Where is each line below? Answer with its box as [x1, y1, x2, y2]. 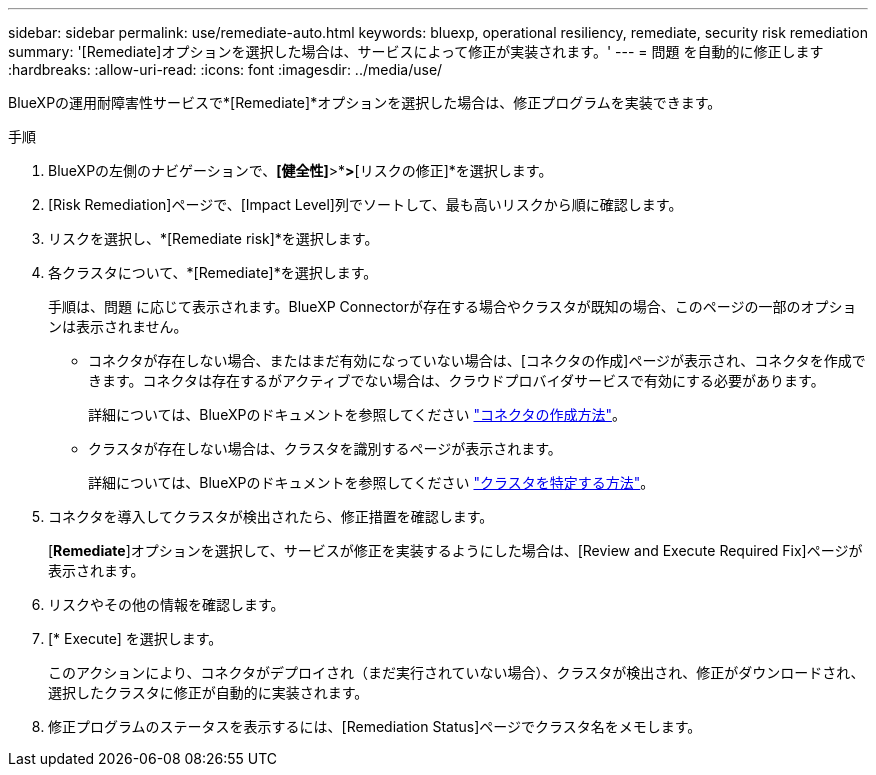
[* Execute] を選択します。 [48, 630, 223, 647]
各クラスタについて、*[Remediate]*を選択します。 [48, 264, 378, 281]
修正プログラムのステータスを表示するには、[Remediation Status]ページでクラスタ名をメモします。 [48, 718, 702, 735]
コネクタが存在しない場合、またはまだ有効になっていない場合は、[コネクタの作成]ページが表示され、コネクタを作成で [88, 352, 866, 369]
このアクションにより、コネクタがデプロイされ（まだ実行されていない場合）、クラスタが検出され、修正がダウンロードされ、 [48, 664, 865, 681]
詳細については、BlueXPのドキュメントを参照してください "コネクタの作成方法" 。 [88, 406, 626, 423]
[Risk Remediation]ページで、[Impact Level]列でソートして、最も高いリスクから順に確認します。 [48, 196, 683, 213]
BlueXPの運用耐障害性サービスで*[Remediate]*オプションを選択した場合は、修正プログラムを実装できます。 [8, 94, 722, 111]
